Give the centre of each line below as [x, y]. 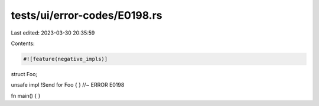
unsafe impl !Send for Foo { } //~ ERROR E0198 [68, 85]
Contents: [23, 43]
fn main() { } [26, 95]
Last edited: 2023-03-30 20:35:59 [53, 33]
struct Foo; [24, 74]
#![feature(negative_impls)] [66, 59]
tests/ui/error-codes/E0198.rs [87, 15]
